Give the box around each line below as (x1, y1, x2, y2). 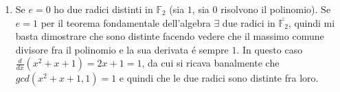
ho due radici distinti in (54, 2, 153, 16)
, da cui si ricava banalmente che (141, 56, 280, 70)
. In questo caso (236, 42, 303, 56)
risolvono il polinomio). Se (220, 2, 331, 16)
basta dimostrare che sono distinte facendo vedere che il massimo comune (15, 29, 324, 43)
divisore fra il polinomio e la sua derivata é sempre (15, 42, 229, 56)
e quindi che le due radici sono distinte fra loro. (119, 71, 319, 85)
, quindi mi (288, 15, 335, 30)
